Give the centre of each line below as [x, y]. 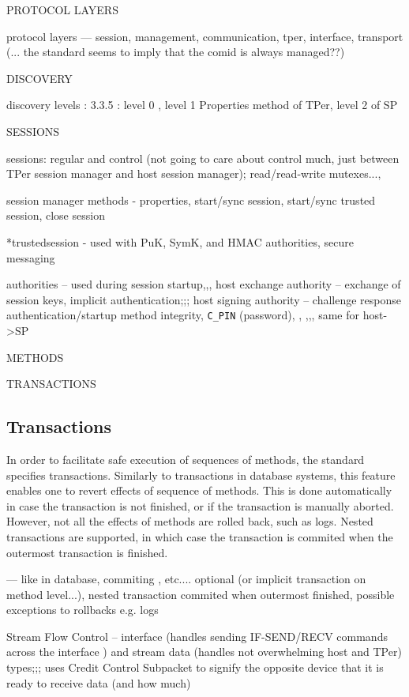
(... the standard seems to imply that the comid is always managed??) [176, 52]
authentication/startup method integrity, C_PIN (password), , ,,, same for [183, 315]
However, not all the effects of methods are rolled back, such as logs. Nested [190, 521]
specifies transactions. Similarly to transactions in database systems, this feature [201, 475]
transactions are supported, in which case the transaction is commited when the [200, 536]
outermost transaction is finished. [87, 552]
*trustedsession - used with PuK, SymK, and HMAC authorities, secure [180, 241]
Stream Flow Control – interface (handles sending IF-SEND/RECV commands [197, 636]
